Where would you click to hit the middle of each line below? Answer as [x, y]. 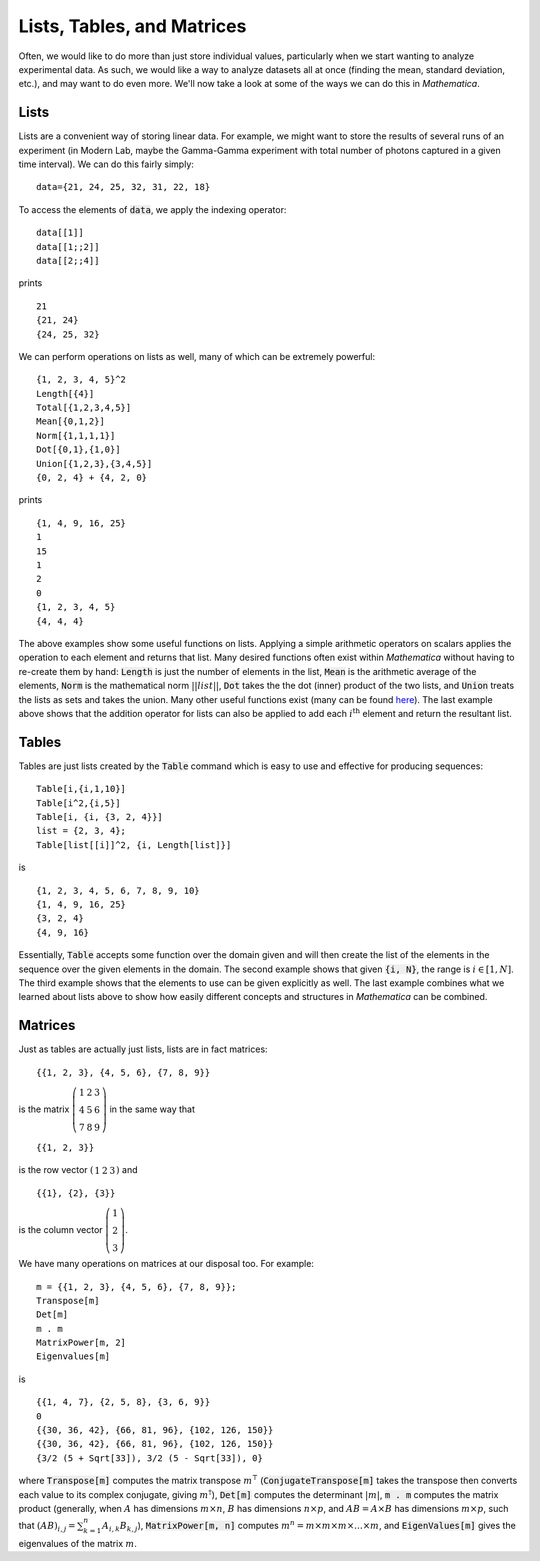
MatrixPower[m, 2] [81, 1343]
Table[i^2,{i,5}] [78, 803]
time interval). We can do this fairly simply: [106, 164]
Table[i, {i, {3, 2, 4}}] [100, 816]
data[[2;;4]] [68, 260]
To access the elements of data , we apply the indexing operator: [152, 209]
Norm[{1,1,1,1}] [76, 435]
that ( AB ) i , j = [47, 1527]
